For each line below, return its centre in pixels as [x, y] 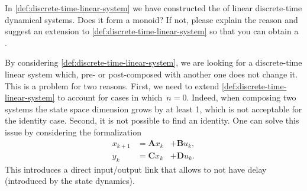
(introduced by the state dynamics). [70, 181]
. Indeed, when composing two [241, 97]
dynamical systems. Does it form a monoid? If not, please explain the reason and [151, 19]
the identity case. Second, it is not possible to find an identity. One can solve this [152, 120]
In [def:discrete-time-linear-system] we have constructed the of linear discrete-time [153, 8]
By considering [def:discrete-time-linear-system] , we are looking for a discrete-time [153, 62]
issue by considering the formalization [73, 132]
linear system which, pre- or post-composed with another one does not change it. [151, 74]
